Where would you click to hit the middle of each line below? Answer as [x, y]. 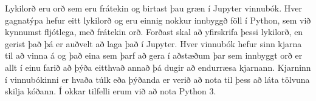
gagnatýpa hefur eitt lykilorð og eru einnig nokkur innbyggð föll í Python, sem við [158, 20]
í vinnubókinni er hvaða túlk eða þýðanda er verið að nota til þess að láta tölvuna [157, 79]
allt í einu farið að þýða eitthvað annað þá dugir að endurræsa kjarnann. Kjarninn [158, 67]
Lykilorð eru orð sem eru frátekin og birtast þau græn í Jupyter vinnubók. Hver [154, 8]
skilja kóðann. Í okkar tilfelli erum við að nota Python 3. [111, 91]
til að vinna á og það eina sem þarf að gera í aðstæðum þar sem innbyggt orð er [154, 55]
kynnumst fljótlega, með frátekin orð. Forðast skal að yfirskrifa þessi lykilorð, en [154, 32]
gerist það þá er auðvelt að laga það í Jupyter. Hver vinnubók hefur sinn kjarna [153, 43]
